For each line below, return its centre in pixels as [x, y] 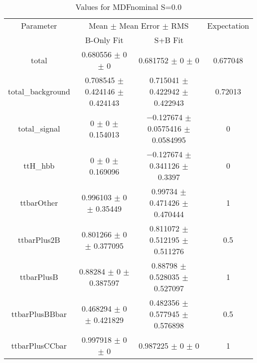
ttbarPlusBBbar [39, 314]
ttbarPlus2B [39, 240]
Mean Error [140, 25]
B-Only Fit [104, 40]
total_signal [39, 128]
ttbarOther [39, 203]
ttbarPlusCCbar [39, 345]
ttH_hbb [39, 165]
